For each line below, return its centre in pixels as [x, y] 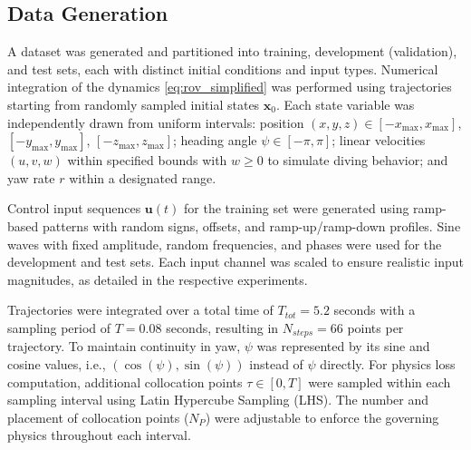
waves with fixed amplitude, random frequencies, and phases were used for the [225, 244]
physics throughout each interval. [99, 435]
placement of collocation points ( [98, 417]
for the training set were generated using [297, 208]
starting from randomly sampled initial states [134, 104]
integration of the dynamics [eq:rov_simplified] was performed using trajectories [230, 87]
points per [375, 327]
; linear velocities [379, 140]
